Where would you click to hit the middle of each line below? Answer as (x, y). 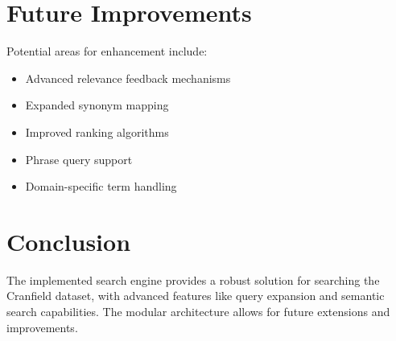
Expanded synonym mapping (97, 105)
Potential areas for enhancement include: (107, 51)
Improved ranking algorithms (97, 131)
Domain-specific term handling (101, 186)
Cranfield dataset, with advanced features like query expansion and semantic (196, 296)
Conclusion (69, 241)
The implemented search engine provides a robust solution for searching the (193, 279)
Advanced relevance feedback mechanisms (128, 78)
